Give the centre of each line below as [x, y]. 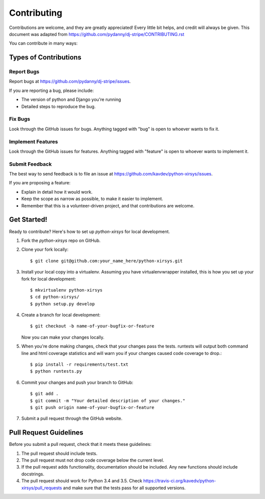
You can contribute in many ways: [43, 43]
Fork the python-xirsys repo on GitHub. [61, 240]
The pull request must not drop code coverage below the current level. [93, 460]
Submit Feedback [30, 164]
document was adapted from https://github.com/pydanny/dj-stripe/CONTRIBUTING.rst [97, 34]
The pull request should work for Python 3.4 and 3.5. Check [82, 481]
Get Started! [28, 220]
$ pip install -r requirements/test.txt [79, 365]
